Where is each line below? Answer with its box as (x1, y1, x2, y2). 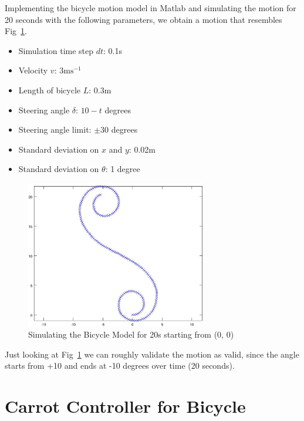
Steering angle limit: (18, 123, 92, 136)
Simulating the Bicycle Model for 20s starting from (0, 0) (28, 328, 234, 340)
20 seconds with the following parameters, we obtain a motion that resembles (5, 13, 282, 25)
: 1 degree (105, 163, 140, 175)
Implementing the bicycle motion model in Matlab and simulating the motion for (5, 2, 296, 14)
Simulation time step (18, 44, 94, 56)
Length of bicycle (18, 83, 80, 96)
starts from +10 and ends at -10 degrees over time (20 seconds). (5, 359, 235, 372)
